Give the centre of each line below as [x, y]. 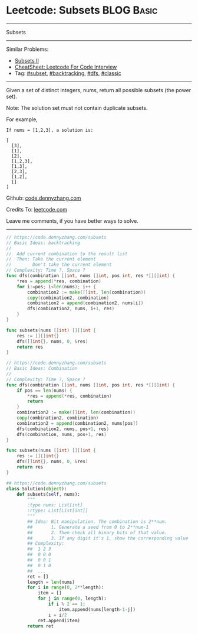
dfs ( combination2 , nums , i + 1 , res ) [71, 309]
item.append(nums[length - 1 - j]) [97, 609]
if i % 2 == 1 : [67, 604]
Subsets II [27, 60]
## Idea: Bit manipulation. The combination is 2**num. [97, 521]
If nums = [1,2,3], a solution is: [50, 130]
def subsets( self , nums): [49, 494]
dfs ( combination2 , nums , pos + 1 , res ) [63, 429]
